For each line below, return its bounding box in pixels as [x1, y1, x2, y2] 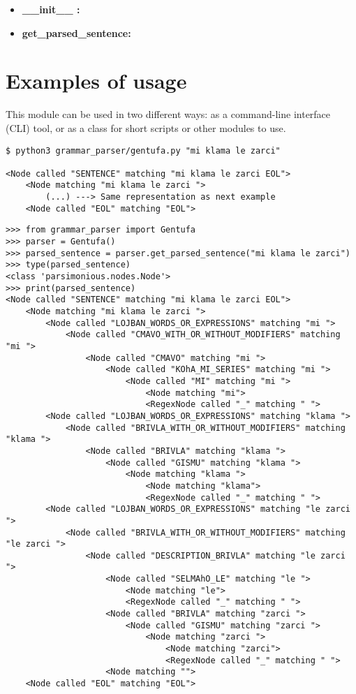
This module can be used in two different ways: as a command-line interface [6, 107, 331, 121]
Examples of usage [6, 66, 187, 95]
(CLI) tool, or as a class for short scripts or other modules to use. [6, 120, 286, 135]
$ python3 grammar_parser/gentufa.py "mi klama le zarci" [6, 145, 281, 156]
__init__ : [22, 2, 80, 16]
